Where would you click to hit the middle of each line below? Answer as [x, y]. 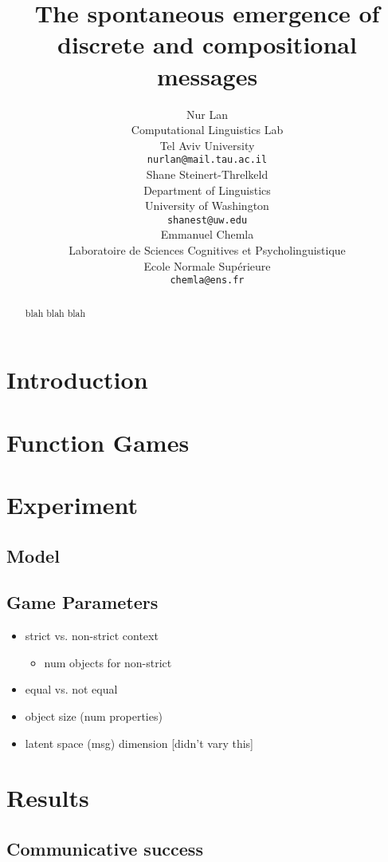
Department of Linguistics [207, 190]
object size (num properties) [94, 716]
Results [48, 798]
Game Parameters [82, 602]
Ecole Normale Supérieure [207, 265]
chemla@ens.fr [207, 281]
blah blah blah [55, 312]
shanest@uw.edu [207, 220]
